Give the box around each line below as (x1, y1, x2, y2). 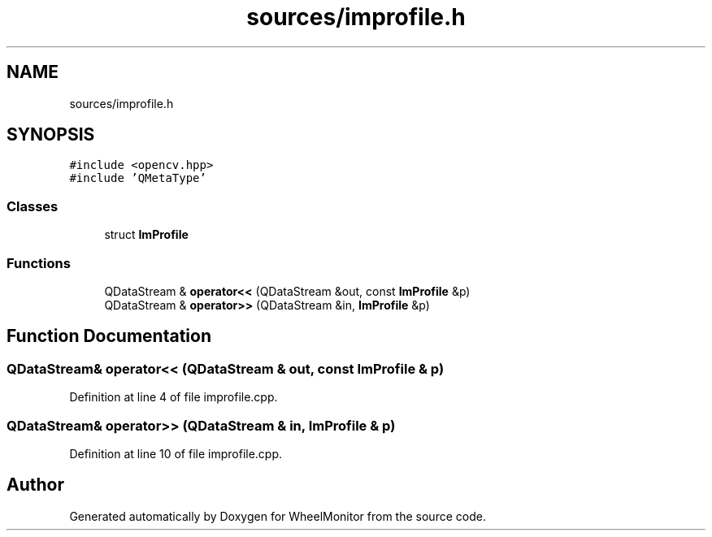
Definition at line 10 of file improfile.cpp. (69, 446, 283, 461)
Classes (7, 197, 59, 214)
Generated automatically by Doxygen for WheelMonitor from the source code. (69, 509, 486, 523)
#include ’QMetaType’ (69, 171, 206, 185)
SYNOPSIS (7, 124, 95, 145)
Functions (7, 254, 71, 271)
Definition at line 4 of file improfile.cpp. (69, 390, 278, 405)
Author (7, 474, 64, 496)
